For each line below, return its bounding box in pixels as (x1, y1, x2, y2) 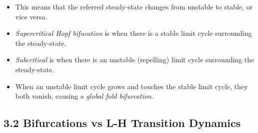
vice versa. (15, 11, 47, 21)
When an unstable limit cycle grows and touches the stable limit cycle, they (15, 81, 248, 91)
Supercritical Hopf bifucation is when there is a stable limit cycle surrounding (15, 28, 252, 38)
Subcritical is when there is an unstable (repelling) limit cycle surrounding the (15, 54, 254, 65)
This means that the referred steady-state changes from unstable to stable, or (15, 1, 253, 11)
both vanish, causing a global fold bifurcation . (15, 91, 153, 101)
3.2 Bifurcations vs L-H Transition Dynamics (3, 115, 241, 131)
